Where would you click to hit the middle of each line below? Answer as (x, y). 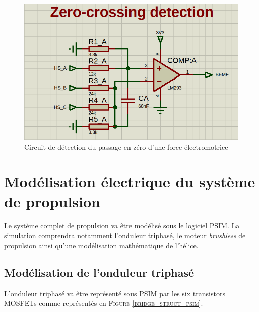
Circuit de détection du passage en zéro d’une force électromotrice (126, 147)
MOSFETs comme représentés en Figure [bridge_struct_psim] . (104, 303)
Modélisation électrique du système (130, 181)
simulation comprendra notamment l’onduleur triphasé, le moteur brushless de (125, 235)
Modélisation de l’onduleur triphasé (99, 272)
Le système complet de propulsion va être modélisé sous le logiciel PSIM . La (122, 225)
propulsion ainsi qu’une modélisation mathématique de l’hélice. (101, 245)
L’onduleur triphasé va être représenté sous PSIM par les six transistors (115, 293)
